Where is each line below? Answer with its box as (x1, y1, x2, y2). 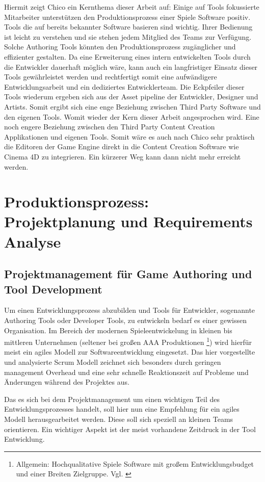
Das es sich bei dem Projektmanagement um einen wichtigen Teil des (4, 393, 220, 404)
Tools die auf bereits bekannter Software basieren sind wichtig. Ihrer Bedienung (4, 21, 253, 32)
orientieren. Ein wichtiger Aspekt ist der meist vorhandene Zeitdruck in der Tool (4, 423, 256, 434)
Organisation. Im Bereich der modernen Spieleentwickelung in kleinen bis (4, 325, 232, 335)
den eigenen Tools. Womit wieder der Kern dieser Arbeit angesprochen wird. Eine (4, 111, 259, 122)
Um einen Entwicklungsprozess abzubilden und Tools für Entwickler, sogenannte (4, 305, 255, 315)
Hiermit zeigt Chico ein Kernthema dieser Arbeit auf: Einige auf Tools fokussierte (4, 2, 259, 12)
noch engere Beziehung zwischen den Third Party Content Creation (4, 121, 215, 132)
